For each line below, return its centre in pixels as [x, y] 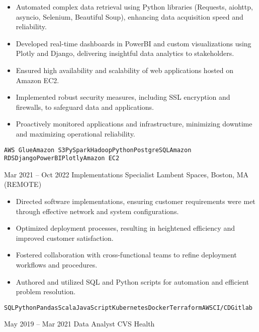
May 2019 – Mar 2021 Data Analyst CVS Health [79, 324]
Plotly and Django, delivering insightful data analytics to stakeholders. [125, 53]
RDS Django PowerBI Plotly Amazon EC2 [62, 158]
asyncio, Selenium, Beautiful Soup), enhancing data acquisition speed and [129, 16]
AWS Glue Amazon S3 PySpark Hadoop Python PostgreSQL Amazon [98, 150]
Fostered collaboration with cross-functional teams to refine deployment [126, 255]
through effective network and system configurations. [97, 211]
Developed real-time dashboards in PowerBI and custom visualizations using [134, 43]
